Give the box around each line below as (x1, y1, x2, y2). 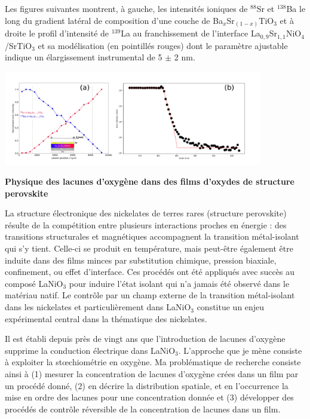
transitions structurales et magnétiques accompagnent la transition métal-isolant (5, 230, 299, 243)
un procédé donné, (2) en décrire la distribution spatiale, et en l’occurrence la (5, 379, 288, 392)
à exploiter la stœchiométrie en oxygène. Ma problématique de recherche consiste (5, 356, 301, 368)
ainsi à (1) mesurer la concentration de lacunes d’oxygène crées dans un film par (5, 368, 299, 380)
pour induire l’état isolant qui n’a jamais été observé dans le (69, 277, 290, 289)
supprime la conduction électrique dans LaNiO (5, 344, 176, 356)
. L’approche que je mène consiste (178, 344, 302, 356)
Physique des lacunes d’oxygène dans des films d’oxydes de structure (5, 175, 294, 188)
